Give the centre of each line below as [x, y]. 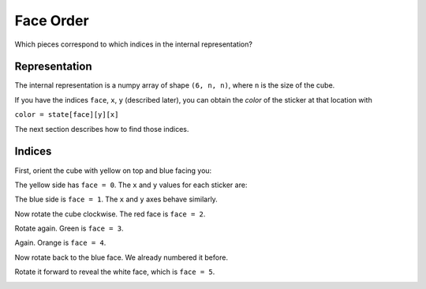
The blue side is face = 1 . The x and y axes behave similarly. [116, 199]
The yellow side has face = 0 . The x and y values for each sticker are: [131, 185]
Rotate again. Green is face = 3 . [69, 228]
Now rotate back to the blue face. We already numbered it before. [121, 257]
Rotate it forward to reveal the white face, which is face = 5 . [115, 272]
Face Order [52, 21]
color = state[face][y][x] [67, 115]
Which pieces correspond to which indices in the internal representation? [133, 44]
